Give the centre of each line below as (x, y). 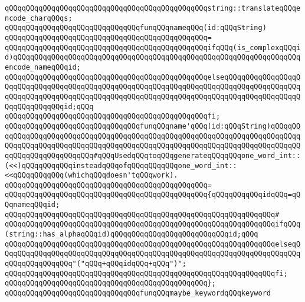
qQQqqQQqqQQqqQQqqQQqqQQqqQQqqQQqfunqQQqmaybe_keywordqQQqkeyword (138, 293)
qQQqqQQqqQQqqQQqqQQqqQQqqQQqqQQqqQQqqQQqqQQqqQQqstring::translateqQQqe (153, 8)
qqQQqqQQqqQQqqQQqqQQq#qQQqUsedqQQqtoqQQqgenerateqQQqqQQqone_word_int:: (153, 155)
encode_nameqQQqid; (43, 67)
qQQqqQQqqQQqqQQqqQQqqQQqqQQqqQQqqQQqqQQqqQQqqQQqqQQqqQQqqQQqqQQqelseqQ (153, 244)
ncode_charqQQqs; (39, 18)
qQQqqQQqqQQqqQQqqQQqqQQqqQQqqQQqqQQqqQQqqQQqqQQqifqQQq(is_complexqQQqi (153, 47)
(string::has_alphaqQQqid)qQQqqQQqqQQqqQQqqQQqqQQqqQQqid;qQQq (132, 234)
